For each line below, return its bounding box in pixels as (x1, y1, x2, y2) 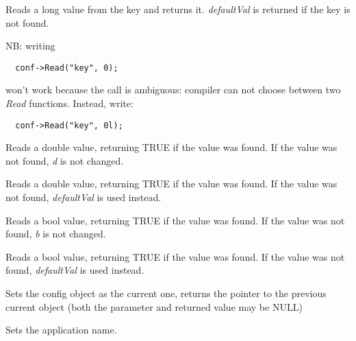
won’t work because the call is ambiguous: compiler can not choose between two (5, 82, 341, 97)
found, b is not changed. (5, 226, 106, 241)
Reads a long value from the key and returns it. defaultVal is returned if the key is (5, 2, 351, 16)
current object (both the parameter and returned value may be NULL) (5, 299, 303, 314)
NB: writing (5, 38, 55, 53)
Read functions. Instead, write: (5, 96, 133, 110)
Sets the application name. (5, 322, 117, 337)
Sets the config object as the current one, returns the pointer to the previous (5, 286, 327, 301)
